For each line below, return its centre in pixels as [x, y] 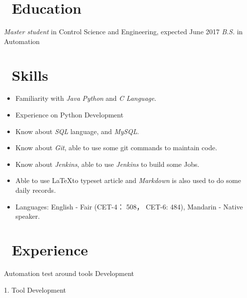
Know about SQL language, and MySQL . [77, 131]
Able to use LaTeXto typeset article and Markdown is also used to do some [128, 180]
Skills [30, 75]
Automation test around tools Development [69, 273]
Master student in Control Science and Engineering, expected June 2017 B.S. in [123, 32]
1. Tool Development [35, 289]
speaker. [28, 216]
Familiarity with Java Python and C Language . [86, 98]
